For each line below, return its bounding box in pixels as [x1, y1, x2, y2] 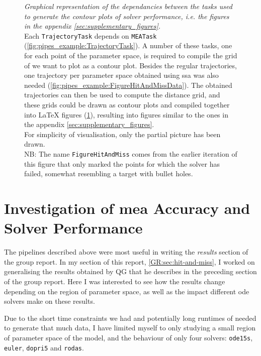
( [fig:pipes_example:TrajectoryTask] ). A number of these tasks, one [24, 40, 232, 51]
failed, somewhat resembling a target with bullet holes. [24, 168, 193, 179]
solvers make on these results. [4, 296, 95, 306]
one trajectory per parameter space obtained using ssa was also [24, 70, 219, 80]
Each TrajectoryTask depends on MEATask [24, 30, 157, 41]
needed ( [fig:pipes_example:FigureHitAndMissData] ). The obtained [24, 79, 232, 90]
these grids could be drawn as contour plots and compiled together [24, 99, 230, 109]
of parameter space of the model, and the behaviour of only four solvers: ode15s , [4, 332, 253, 342]
